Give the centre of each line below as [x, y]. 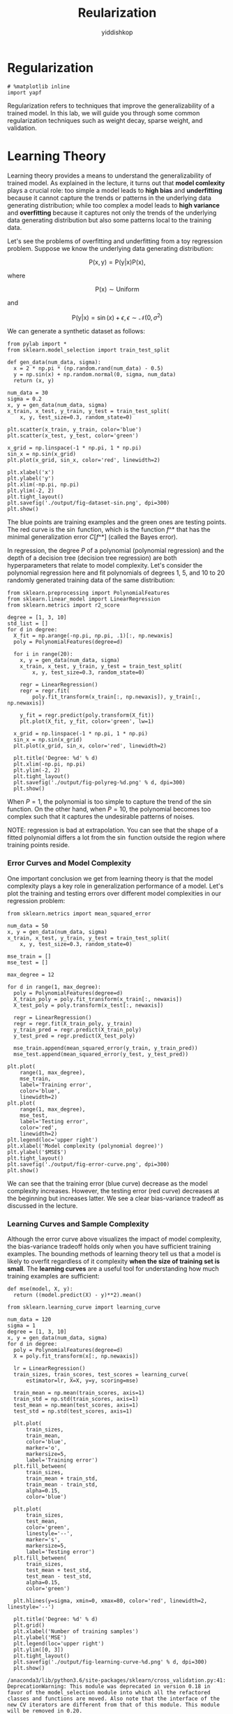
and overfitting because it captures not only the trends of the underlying [112, 213]
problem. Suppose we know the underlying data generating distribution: [111, 248]
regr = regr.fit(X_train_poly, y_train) [73, 1023]
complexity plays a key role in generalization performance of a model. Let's [115, 886]
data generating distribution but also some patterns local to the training [109, 220]
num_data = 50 [28, 926]
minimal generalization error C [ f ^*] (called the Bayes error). [92, 537]
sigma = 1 [22, 1325]
